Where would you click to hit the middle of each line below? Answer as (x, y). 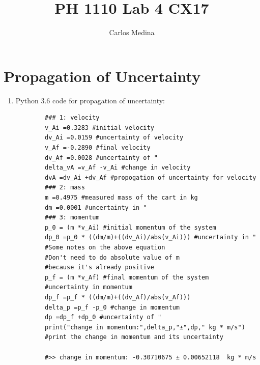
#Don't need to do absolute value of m (112, 257)
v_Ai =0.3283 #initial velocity (99, 128)
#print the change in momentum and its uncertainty (134, 337)
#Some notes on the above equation (105, 247)
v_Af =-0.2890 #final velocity (98, 148)
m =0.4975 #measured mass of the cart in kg (121, 198)
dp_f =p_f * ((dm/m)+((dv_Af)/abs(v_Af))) (118, 297)
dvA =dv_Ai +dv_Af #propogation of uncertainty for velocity (151, 177)
